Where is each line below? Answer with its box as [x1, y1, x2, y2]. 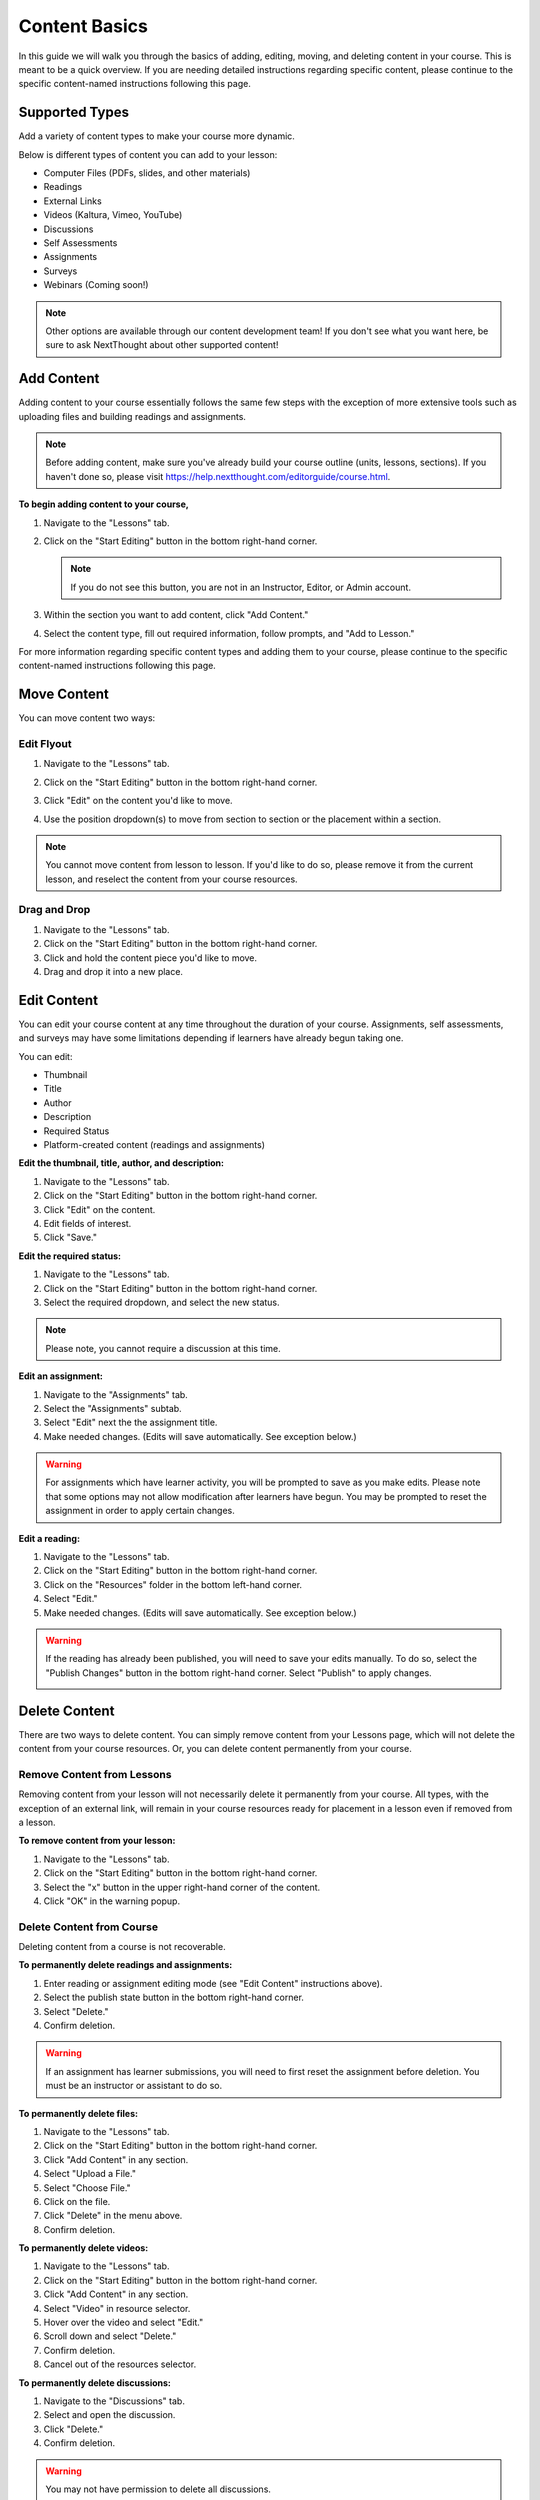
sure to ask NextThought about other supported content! [45, 339, 279, 351]
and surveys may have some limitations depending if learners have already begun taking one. [18, 1032, 404, 1044]
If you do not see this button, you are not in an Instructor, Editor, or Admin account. [70, 581, 412, 593]
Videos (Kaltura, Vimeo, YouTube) [43, 209, 183, 221]
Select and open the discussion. [43, 2409, 176, 2421]
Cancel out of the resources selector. [43, 2358, 197, 2370]
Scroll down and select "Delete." [43, 2330, 177, 2342]
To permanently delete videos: [18, 2242, 149, 2254]
